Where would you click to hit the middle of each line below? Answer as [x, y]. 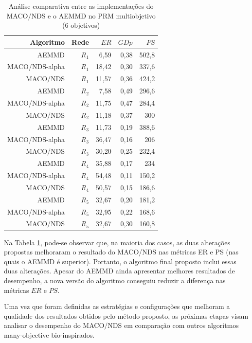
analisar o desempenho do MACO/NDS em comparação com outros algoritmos [121, 325]
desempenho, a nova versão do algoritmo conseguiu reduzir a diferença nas [115, 280]
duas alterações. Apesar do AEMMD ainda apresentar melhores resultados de [119, 271]
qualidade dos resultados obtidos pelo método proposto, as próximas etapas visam [126, 316]
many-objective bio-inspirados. [49, 334]
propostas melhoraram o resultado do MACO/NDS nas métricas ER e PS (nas [121, 252]
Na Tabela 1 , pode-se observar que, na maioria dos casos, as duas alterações [117, 242]
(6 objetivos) [81, 25]
